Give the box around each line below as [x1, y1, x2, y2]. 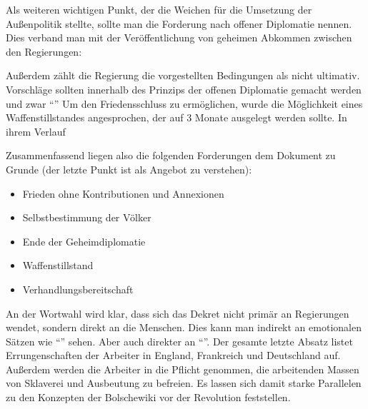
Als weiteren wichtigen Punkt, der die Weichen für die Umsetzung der [6, 2, 312, 16]
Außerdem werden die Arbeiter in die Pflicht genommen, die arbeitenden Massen [6, 361, 359, 376]
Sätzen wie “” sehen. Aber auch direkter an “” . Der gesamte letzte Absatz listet [6, 333, 353, 348]
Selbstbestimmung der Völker [22, 210, 151, 225]
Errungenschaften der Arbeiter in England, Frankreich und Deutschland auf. [6, 348, 341, 363]
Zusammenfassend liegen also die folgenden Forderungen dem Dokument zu [6, 148, 336, 163]
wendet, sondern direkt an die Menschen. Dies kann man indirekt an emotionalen [6, 320, 362, 335]
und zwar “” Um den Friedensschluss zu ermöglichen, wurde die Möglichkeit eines [6, 96, 363, 111]
